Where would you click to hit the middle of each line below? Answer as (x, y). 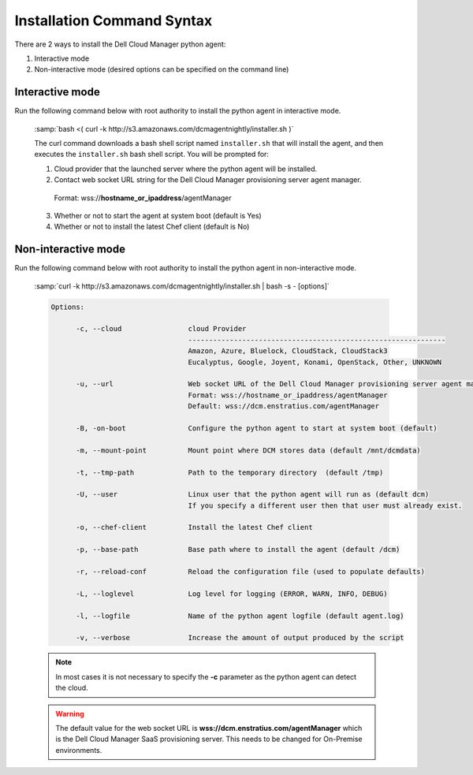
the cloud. (72, 688)
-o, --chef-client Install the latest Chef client (194, 527)
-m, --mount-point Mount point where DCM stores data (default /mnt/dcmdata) (248, 450)
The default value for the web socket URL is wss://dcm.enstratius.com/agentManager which (209, 728)
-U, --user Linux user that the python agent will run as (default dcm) (253, 494)
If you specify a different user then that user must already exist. (325, 505)
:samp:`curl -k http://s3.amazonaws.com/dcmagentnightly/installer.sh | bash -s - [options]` (182, 286)
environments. (79, 750)
